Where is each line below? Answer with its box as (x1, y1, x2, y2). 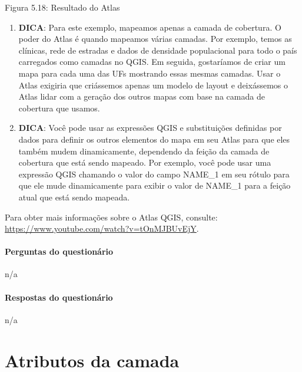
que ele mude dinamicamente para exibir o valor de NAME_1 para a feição (18, 179, 291, 192)
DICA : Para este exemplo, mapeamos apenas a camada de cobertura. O (18, 21, 281, 33)
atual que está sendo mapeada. (18, 190, 130, 203)
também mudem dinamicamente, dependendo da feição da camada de (18, 144, 270, 157)
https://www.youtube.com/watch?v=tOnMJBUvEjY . (5, 222, 199, 235)
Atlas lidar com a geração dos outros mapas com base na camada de (18, 90, 265, 103)
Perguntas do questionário (5, 245, 114, 258)
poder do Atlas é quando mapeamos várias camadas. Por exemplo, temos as (18, 32, 292, 45)
